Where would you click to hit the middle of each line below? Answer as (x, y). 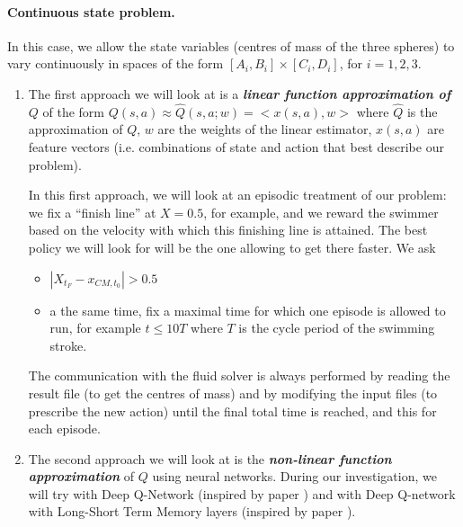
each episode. (64, 429)
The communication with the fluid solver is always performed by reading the (239, 375)
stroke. (68, 345)
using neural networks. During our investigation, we (294, 476)
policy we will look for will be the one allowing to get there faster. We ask (232, 247)
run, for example (95, 328)
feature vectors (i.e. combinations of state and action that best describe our (236, 146)
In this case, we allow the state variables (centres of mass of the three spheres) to (231, 45)
